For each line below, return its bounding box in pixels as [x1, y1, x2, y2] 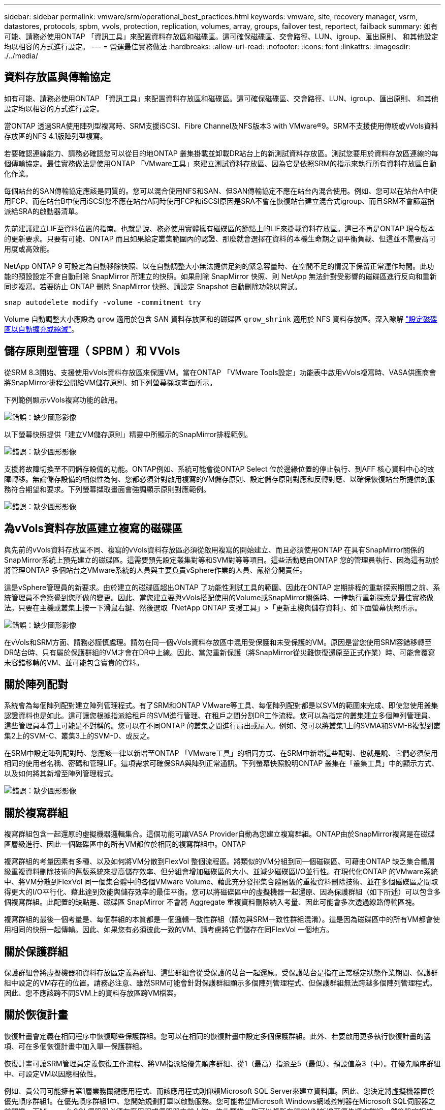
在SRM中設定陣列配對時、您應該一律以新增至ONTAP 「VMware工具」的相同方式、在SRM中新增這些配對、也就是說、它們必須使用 [4, 749, 438, 758]
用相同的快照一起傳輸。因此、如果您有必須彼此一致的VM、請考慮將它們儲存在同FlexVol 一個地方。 [4, 925, 334, 934]
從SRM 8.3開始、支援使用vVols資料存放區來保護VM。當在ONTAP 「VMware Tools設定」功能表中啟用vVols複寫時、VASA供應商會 [4, 367, 436, 377]
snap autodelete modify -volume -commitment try [4, 298, 201, 306]
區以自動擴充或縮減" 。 [4, 324, 79, 333]
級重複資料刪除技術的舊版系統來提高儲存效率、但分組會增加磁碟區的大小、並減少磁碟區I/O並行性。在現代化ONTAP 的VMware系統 [4, 867, 438, 876]
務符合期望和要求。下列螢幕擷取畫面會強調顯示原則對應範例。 [4, 484, 210, 494]
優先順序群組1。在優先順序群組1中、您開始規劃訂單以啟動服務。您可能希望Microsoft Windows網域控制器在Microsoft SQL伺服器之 [4, 1096, 435, 1105]
